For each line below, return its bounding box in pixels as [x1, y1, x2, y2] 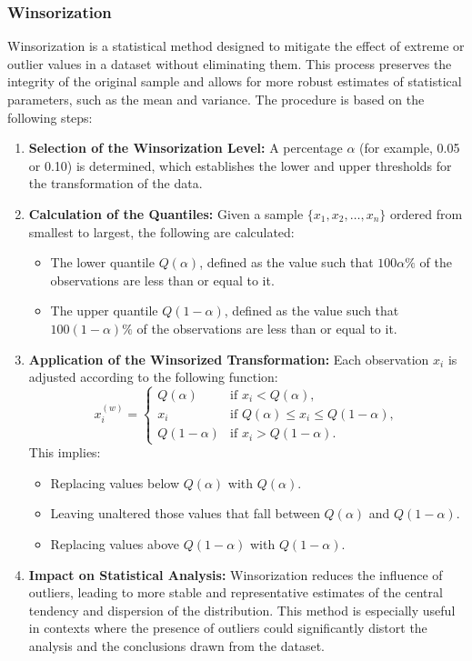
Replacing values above [50, 535, 180, 554]
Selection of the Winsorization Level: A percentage [28, 138, 343, 157]
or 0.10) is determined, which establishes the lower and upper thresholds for [28, 155, 452, 175]
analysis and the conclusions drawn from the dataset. [28, 636, 325, 656]
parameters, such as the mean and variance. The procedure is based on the [7, 90, 425, 108]
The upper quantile [50, 301, 158, 320]
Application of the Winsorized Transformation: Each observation [28, 349, 429, 368]
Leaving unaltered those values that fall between [50, 504, 320, 523]
